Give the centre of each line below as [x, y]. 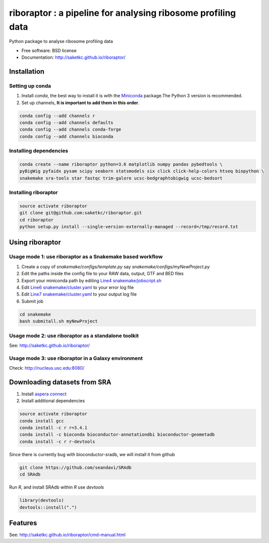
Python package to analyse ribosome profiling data [61, 42]
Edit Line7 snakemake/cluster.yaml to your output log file [79, 294]
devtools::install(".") [48, 507]
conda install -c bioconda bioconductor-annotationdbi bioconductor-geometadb [117, 435]
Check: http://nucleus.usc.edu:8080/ [47, 368]
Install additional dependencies [53, 401]
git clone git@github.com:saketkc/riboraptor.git [81, 213]
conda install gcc [42, 421]
